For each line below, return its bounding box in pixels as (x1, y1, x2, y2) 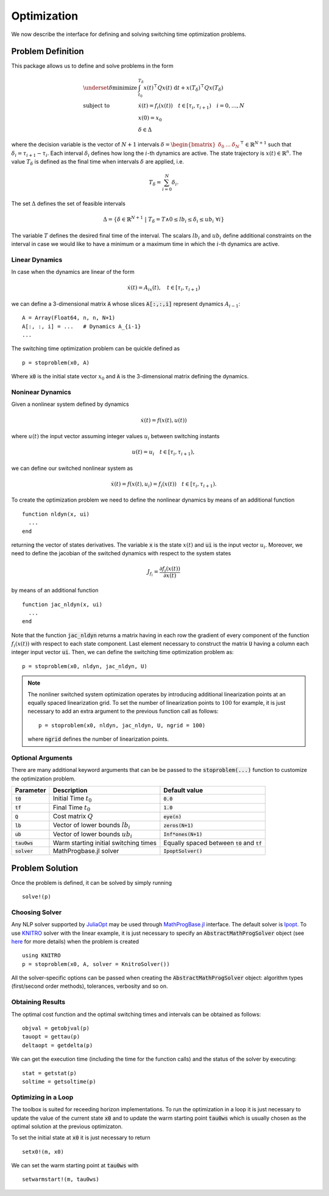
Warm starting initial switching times (52, 839, 157, 848)
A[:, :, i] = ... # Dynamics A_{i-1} (22, 323, 141, 330)
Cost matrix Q (52, 812, 94, 820)
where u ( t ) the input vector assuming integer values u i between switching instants (11, 432, 220, 441)
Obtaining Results (11, 998, 66, 1006)
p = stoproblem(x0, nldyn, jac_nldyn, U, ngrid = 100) (38, 722, 206, 729)
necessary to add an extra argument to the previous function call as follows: (27, 708, 219, 715)
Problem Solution (11, 863, 79, 873)
